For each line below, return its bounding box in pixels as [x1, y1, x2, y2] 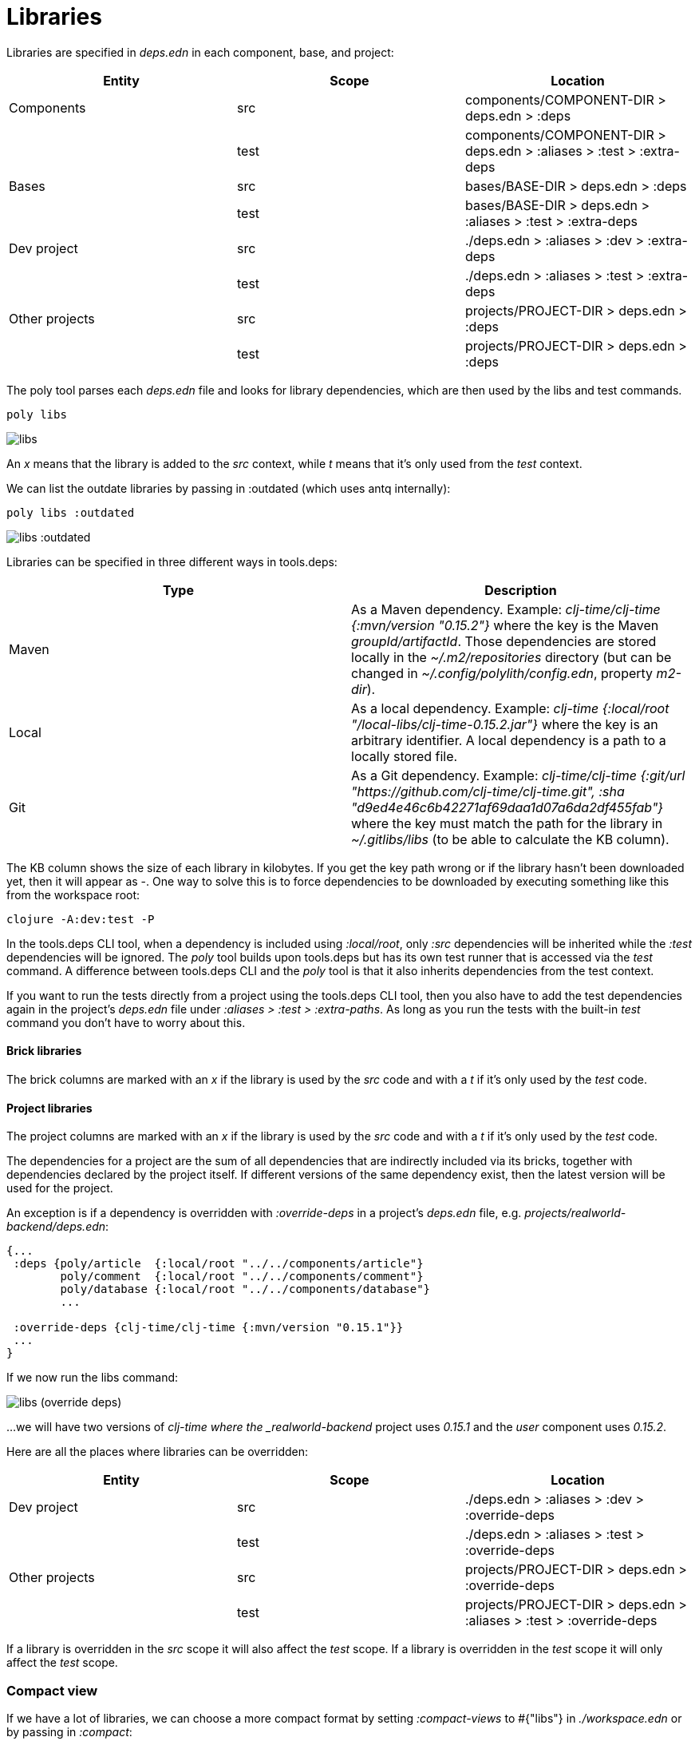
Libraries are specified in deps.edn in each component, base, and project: [6, 45, 394, 59]
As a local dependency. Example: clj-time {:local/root [351, 700, 669, 716]
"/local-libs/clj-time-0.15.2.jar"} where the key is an [351, 716, 658, 732]
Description [484, 581, 557, 598]
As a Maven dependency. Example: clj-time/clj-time [351, 601, 661, 617]
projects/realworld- [524, 1206, 626, 1220]
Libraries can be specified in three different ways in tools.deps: [6, 554, 338, 569]
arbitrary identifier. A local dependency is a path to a [351, 732, 666, 748]
